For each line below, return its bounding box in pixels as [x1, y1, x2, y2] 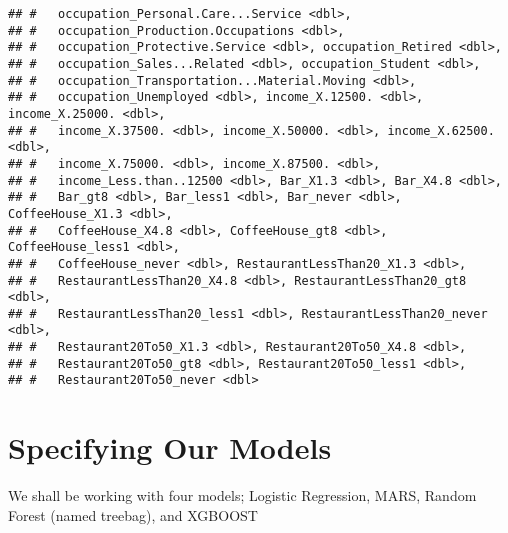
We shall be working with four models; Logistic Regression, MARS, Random [8, 485, 477, 506]
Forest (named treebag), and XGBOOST [8, 504, 258, 525]
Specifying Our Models [8, 427, 332, 468]
